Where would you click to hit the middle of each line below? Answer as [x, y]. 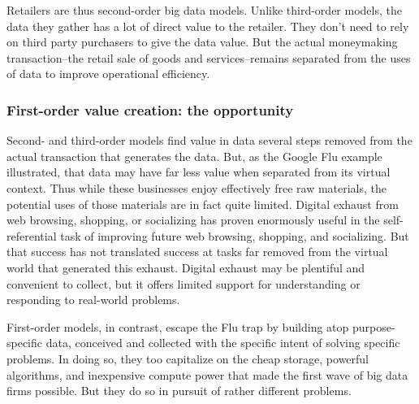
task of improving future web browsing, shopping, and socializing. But [235, 235]
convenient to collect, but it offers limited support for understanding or [184, 283]
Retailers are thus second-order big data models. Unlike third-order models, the [204, 10]
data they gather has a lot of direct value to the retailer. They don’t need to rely [208, 26]
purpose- [374, 326]
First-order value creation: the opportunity [150, 109]
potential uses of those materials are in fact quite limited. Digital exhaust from [203, 204]
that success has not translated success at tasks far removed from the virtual [197, 252]
